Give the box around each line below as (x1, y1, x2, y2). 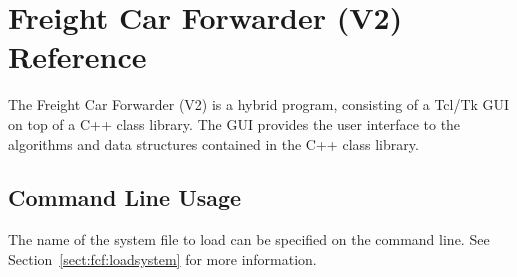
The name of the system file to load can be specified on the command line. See (8, 229, 490, 250)
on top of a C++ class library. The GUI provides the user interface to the (8, 113, 461, 134)
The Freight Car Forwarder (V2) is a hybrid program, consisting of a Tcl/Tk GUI (8, 94, 510, 115)
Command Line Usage (8, 182, 242, 213)
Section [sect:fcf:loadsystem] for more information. (8, 248, 317, 269)
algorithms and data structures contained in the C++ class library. (8, 133, 419, 154)
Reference (8, 36, 147, 77)
